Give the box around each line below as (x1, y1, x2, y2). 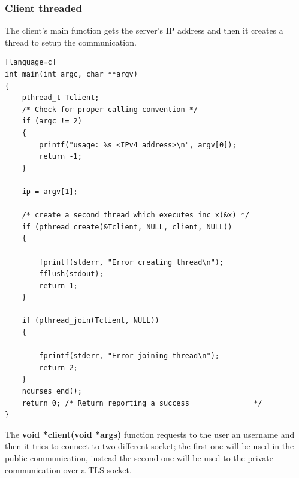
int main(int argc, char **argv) (5, 70, 138, 78)
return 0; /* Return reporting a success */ (22, 398, 262, 407)
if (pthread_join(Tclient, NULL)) (22, 316, 159, 325)
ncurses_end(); (22, 387, 82, 396)
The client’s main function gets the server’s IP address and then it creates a (5, 24, 283, 37)
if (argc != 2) (22, 117, 82, 126)
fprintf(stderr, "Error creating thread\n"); (39, 258, 224, 267)
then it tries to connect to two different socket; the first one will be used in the (5, 440, 294, 452)
